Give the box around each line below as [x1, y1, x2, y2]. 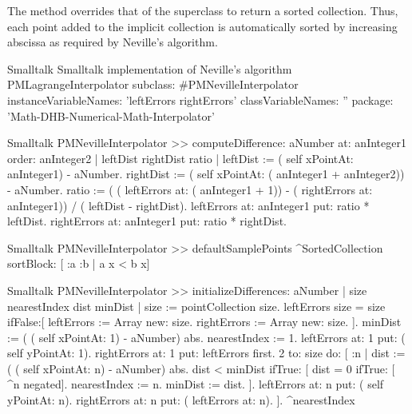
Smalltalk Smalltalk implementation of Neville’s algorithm [7, 60, 292, 77]
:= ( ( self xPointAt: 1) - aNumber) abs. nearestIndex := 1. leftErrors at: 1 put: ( [7, 328, 406, 345]
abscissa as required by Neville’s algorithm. [7, 34, 218, 50]
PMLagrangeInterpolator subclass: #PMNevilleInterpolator [7, 76, 299, 93]
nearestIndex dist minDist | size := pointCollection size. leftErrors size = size [7, 297, 386, 314]
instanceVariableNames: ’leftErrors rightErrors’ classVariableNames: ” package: [7, 91, 394, 108]
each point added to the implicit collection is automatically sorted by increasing [7, 18, 398, 34]
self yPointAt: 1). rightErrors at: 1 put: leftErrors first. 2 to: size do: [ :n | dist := [7, 344, 406, 361]
